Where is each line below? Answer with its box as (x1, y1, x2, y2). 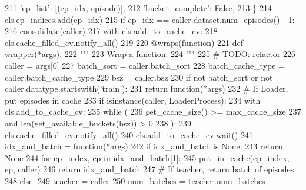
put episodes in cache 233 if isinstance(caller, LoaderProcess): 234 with (5, 94, 261, 106)
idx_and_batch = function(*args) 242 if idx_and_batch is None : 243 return (5, 140, 283, 152)
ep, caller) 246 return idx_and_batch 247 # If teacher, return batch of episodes (5, 163, 294, 175)
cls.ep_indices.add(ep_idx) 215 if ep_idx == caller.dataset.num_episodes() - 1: (5, 13, 295, 25)
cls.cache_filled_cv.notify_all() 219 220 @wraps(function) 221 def (5, 36, 244, 48)
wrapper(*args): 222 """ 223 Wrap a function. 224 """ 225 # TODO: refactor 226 (5, 48, 295, 60)
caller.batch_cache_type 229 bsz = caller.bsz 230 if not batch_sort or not (5, 71, 273, 83)
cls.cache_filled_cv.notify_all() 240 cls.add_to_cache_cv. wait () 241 (5, 128, 254, 141)
